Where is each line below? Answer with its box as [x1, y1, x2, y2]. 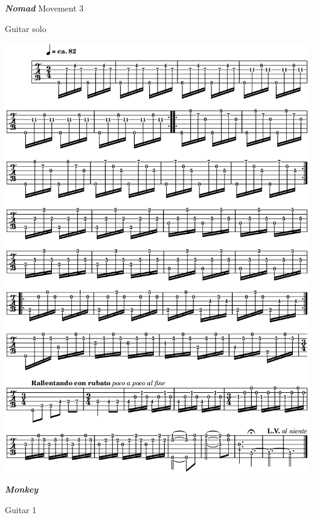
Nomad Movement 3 [5, 2, 84, 14]
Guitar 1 [5, 503, 37, 516]
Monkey [5, 483, 39, 496]
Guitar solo [5, 22, 46, 34]
